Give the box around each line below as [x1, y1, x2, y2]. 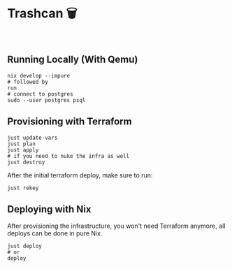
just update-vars [7, 134, 58, 141]
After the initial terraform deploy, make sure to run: [7, 170, 153, 179]
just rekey [7, 184, 39, 191]
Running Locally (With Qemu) [7, 54, 138, 66]
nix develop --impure [7, 72, 71, 79]
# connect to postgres [7, 90, 73, 98]
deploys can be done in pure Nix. [7, 229, 103, 238]
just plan [7, 140, 36, 147]
